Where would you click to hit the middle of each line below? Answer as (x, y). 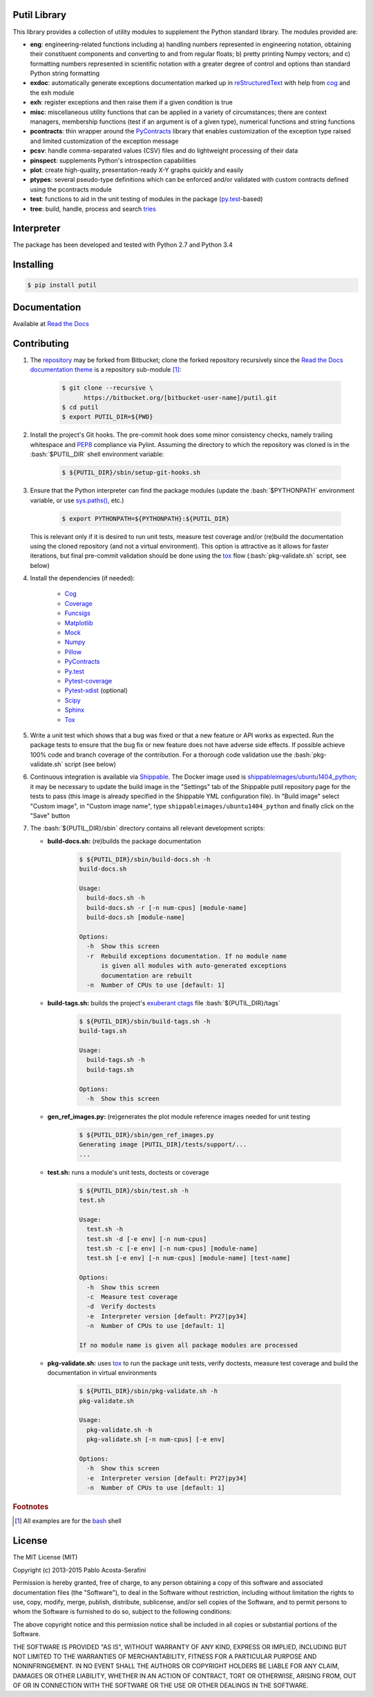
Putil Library (40, 15)
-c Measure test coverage (132, 1297)
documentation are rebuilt (147, 975)
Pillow (73, 652)
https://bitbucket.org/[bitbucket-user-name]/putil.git (180, 398)
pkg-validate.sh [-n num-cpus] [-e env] (156, 1440)
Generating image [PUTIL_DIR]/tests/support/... (163, 1145)
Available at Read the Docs (51, 323)
